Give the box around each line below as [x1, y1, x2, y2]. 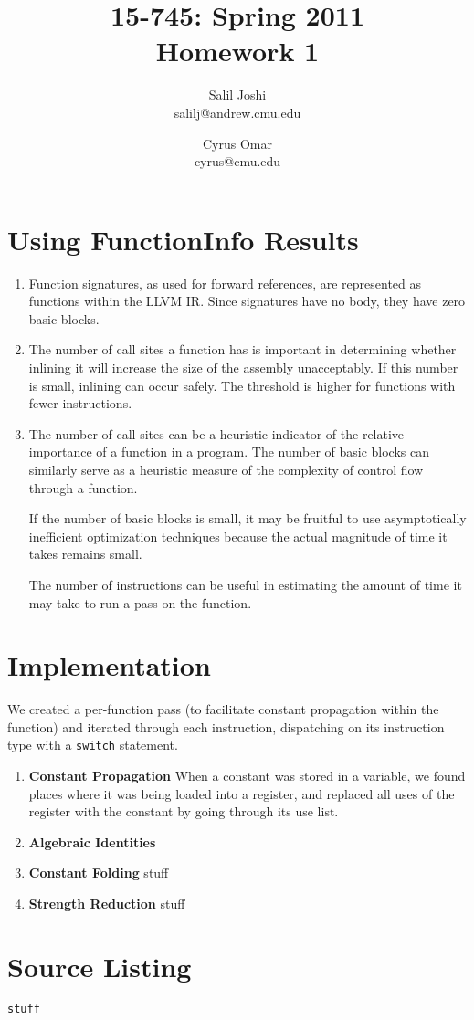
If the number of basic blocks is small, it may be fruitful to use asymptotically [28, 509, 467, 528]
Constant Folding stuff [28, 863, 169, 882]
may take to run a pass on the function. [28, 593, 252, 612]
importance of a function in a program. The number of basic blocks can [28, 442, 430, 461]
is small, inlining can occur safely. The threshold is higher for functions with [28, 375, 456, 394]
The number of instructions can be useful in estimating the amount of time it [28, 574, 462, 594]
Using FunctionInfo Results [7, 220, 359, 258]
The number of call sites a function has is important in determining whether [28, 340, 457, 359]
